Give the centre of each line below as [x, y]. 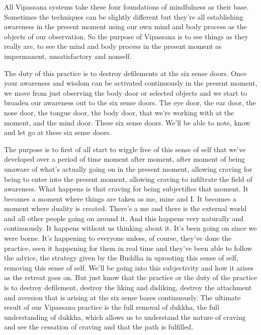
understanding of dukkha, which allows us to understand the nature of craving [125, 317]
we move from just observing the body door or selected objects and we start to [125, 92]
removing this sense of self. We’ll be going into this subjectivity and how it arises [129, 267]
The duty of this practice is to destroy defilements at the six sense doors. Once [125, 73]
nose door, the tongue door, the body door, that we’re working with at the [119, 112]
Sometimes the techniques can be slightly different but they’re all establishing [124, 16]
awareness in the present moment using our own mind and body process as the [125, 26]
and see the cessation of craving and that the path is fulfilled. [99, 327]
